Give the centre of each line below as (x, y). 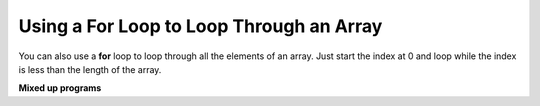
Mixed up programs (60, 88)
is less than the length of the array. (90, 69)
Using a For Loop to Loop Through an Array (200, 26)
